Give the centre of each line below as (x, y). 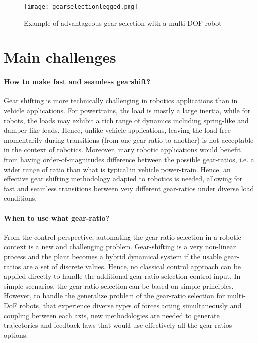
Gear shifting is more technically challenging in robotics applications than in (121, 100)
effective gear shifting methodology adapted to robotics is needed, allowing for (123, 179)
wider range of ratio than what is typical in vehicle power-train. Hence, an (117, 169)
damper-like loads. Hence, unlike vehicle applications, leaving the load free (117, 130)
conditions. (21, 198)
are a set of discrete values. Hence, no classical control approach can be (132, 266)
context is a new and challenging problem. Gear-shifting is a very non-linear (120, 247)
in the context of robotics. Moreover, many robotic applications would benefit (123, 149)
